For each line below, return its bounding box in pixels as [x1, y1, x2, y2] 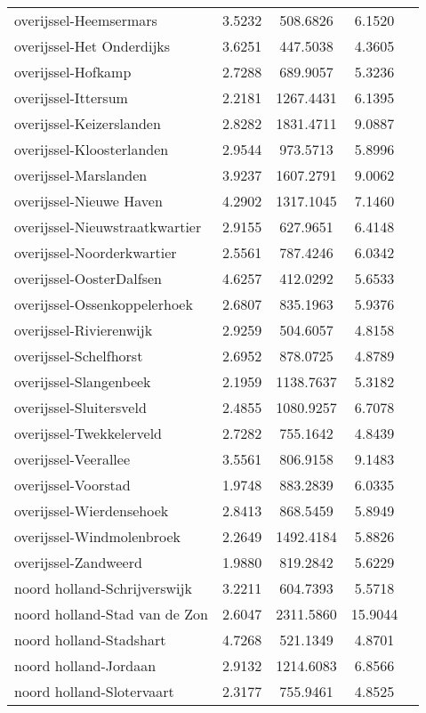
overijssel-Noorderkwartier [14, 242, 177, 263]
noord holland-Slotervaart [14, 681, 174, 701]
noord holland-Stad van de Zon [14, 604, 208, 624]
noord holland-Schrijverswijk [14, 578, 192, 598]
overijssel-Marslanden [14, 165, 148, 185]
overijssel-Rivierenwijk [14, 320, 153, 340]
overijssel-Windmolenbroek [14, 526, 181, 547]
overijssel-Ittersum [14, 87, 128, 108]
